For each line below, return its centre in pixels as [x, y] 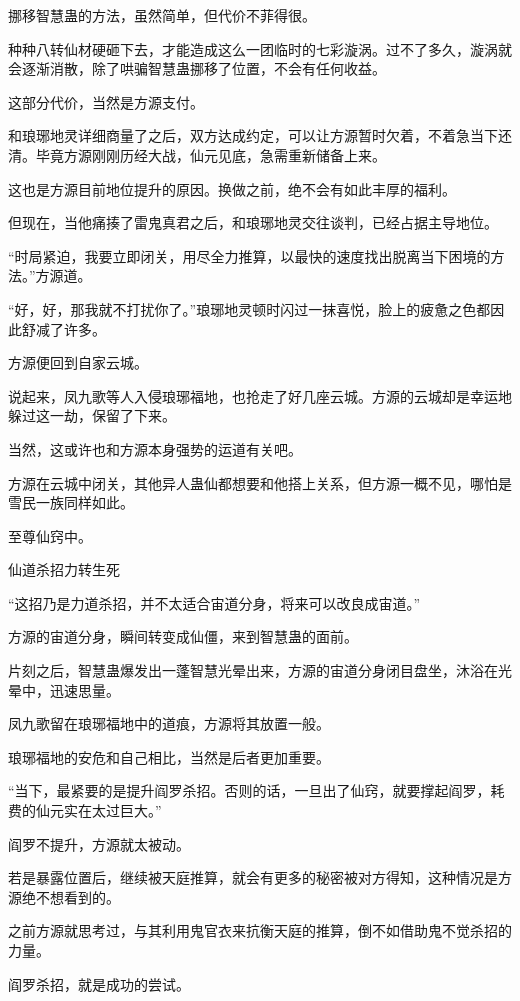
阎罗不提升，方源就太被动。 [99, 843]
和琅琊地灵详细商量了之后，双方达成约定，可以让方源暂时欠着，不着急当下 [253, 135]
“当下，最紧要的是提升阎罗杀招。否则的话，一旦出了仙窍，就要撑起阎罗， [249, 790]
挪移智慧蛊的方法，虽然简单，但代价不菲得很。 [162, 15]
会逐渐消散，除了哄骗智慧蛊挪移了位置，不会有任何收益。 [197, 68]
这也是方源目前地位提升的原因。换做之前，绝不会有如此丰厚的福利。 [232, 188]
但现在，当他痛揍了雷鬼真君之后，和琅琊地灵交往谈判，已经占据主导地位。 [253, 222]
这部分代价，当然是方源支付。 [106, 101]
